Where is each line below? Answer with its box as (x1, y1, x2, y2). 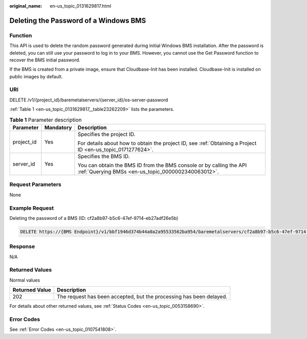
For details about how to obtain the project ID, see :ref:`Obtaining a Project (77, 140, 257, 147)
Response (9, 243, 35, 250)
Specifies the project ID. (77, 131, 136, 138)
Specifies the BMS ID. (77, 153, 130, 160)
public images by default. (9, 73, 63, 79)
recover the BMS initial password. (9, 57, 80, 63)
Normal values (9, 277, 40, 283)
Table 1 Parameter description (9, 116, 82, 123)
